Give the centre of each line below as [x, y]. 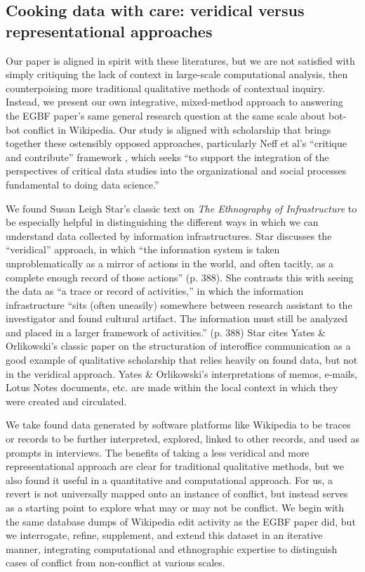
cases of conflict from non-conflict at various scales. [115, 563]
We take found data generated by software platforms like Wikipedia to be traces [178, 425]
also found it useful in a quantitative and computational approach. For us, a [170, 479]
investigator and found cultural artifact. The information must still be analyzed [177, 318]
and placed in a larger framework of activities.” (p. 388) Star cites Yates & [166, 332]
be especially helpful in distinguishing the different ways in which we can [162, 222]
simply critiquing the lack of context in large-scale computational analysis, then [177, 74]
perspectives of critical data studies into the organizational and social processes [176, 171]
